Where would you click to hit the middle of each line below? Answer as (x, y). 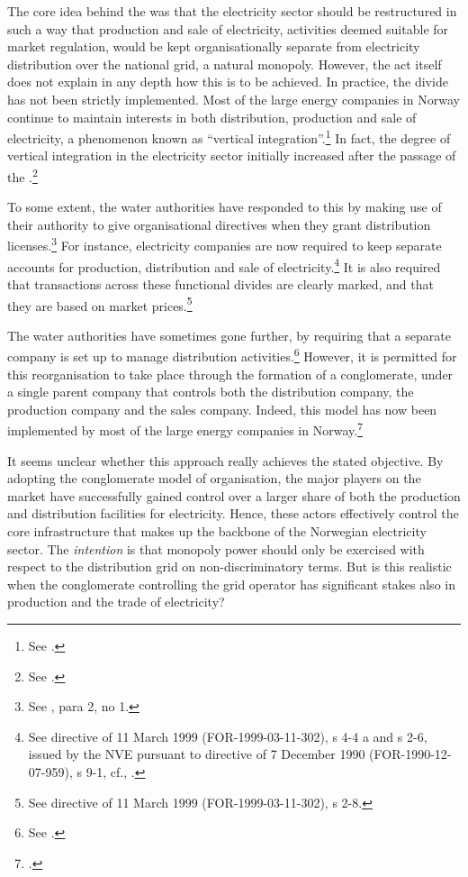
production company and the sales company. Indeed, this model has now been (222, 409)
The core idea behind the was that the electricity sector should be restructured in (232, 11)
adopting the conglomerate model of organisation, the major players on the (214, 478)
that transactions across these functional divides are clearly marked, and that (220, 283)
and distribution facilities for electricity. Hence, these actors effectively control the (233, 513)
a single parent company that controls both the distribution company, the (211, 392)
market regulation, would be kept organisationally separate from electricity (214, 46)
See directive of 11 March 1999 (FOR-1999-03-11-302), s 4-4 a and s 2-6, (228, 736)
